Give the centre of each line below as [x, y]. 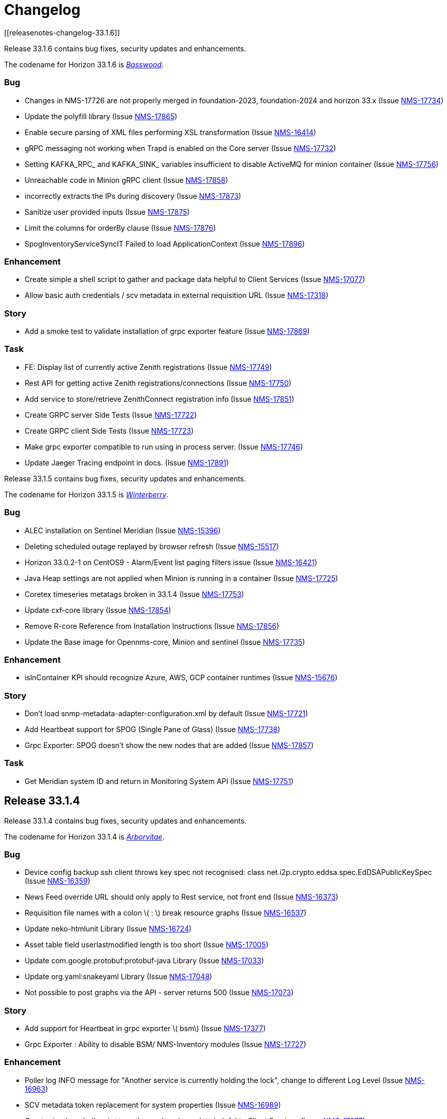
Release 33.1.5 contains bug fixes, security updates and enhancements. [125, 478]
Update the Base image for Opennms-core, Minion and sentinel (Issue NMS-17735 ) [165, 642]
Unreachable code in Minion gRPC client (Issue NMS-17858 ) [127, 180]
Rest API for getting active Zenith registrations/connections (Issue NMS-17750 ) [158, 383]
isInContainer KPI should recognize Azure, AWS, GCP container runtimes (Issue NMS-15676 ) [181, 678]
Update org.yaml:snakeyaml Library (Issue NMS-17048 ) [119, 977]
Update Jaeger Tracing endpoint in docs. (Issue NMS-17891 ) [127, 462]
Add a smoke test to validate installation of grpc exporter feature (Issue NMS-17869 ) [167, 331]
